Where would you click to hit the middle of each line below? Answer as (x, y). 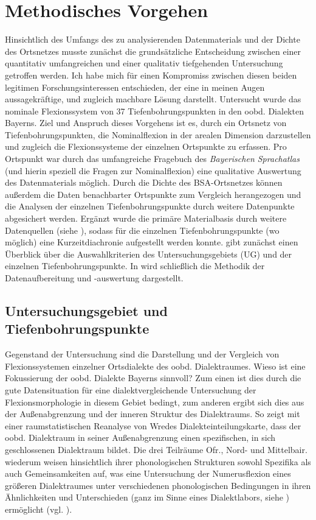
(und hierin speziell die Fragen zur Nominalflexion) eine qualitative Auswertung (153, 170)
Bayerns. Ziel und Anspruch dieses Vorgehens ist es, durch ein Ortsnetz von (146, 123)
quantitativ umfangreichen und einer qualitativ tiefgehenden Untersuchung (144, 63)
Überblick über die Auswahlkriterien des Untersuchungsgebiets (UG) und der (149, 254)
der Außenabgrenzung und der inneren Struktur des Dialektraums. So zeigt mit (153, 414)
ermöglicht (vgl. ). (39, 509)
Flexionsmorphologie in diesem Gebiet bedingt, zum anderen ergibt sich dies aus (155, 402)
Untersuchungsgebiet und (86, 310)
